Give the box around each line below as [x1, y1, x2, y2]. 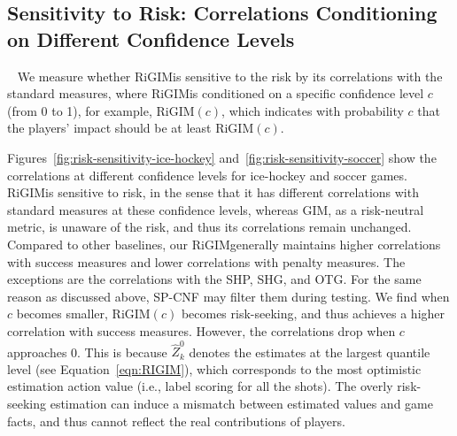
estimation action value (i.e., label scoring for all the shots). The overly [7, 377, 393, 395]
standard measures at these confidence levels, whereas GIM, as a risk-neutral [7, 200, 424, 218]
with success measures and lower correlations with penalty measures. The [7, 252, 406, 271]
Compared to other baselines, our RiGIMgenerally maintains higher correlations [7, 234, 441, 253]
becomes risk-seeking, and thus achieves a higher [181, 304, 445, 323]
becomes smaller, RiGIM [16, 304, 151, 323]
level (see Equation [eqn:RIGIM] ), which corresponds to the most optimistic [7, 359, 422, 378]
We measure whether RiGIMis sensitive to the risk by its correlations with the [17, 66, 443, 85]
